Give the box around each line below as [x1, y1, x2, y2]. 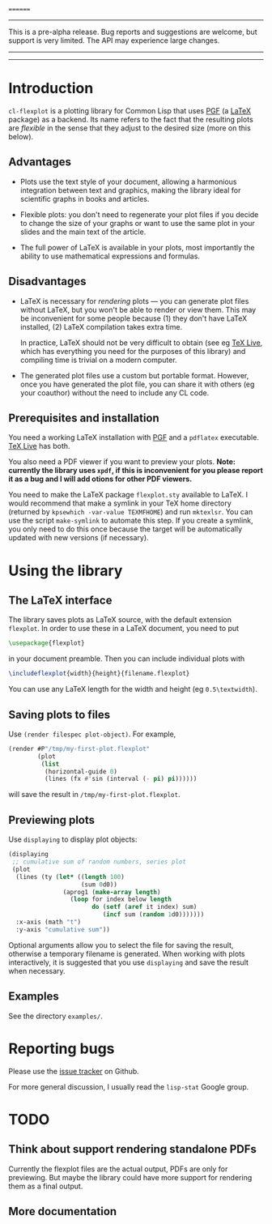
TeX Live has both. [8, 441, 70, 451]
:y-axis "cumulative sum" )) [15, 925, 111, 933]
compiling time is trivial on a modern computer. [19, 355, 177, 365]
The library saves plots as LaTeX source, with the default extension [8, 615, 232, 625]
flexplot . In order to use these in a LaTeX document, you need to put [8, 624, 240, 633]
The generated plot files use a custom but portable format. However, [19, 370, 249, 380]
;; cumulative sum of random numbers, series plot [11, 858, 186, 866]
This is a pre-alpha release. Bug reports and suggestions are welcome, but [8, 27, 257, 36]
